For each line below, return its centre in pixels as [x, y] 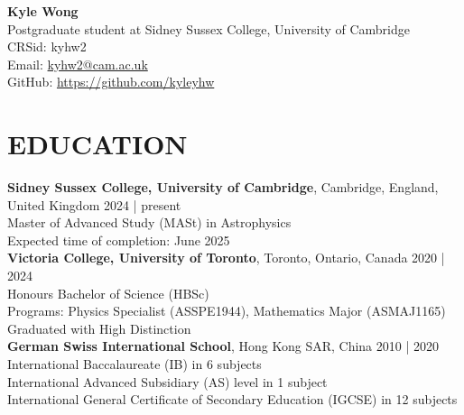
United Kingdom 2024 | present [94, 204]
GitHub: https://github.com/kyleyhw [111, 82]
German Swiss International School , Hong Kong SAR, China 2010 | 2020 [223, 346]
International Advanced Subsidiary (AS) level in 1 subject [167, 381]
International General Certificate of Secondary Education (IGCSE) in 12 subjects [232, 399]
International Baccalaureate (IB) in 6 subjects [135, 364]
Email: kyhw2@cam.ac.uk [78, 64]
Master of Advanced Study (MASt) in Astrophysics [149, 222]
